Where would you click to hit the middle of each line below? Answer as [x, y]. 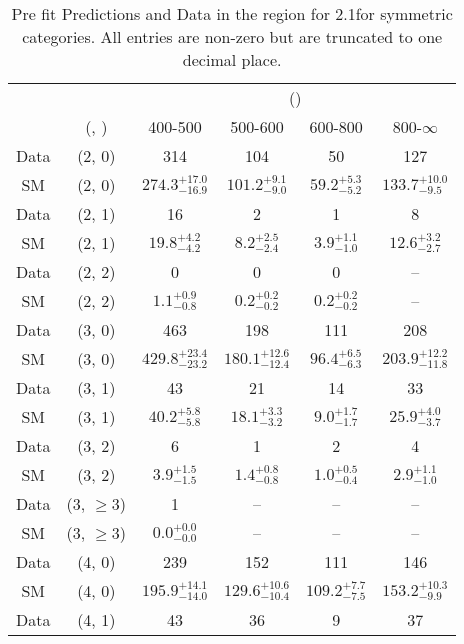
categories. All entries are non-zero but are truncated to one [232, 36]
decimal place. [232, 59]
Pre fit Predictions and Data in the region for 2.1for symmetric [232, 13]
